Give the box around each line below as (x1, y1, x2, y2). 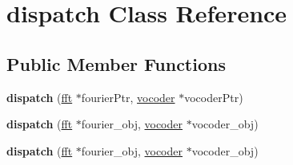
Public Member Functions (6, 51, 226, 76)
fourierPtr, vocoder (81, 88, 175, 105)
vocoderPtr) (184, 88, 243, 105)
